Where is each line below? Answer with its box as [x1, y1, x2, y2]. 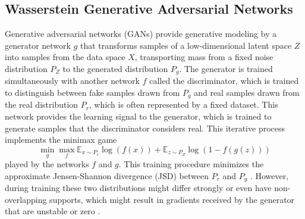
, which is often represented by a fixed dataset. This [89, 98, 278, 111]
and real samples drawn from [194, 86, 300, 99]
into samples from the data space [5, 51, 125, 63]
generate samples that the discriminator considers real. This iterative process [5, 121, 285, 134]
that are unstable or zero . [5, 205, 100, 217]
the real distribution [5, 98, 78, 111]
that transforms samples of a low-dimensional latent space [80, 39, 292, 51]
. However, [250, 169, 289, 182]
